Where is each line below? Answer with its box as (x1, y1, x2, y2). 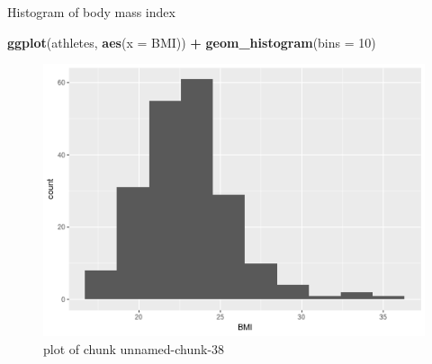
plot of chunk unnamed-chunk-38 (43, 339, 225, 358)
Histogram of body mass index (7, 3, 175, 21)
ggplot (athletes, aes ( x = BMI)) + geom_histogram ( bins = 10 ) (7, 32, 376, 51)
